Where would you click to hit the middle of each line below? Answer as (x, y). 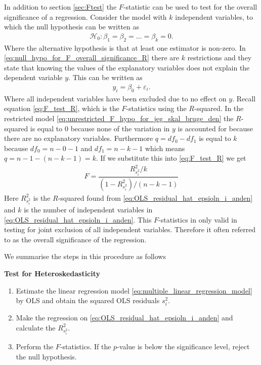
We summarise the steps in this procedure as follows (85, 256)
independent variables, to (214, 16)
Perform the (35, 346)
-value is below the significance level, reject (183, 346)
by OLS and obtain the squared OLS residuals (88, 300)
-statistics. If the (85, 346)
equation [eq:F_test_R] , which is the (62, 108)
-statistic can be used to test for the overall (190, 7)
